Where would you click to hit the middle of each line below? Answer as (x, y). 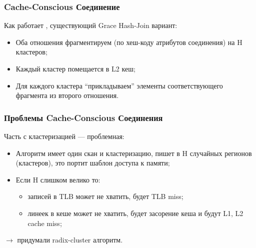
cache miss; (45, 223)
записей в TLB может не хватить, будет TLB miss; (105, 196)
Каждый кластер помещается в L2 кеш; (75, 68)
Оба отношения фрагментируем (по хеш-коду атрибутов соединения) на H (129, 42)
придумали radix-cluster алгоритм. (70, 240)
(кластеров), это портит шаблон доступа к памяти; (93, 163)
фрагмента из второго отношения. (67, 95)
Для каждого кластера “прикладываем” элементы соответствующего (119, 85)
